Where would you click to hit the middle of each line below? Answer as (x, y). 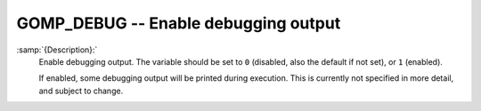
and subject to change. (81, 91)
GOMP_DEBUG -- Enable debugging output (179, 23)
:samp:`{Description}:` (57, 50)
